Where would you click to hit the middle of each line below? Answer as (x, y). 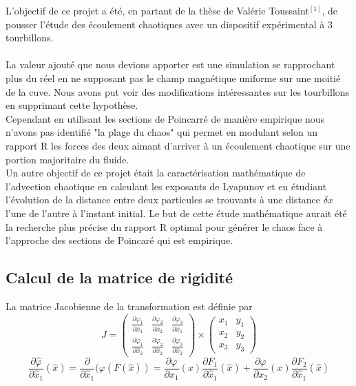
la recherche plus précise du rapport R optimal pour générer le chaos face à (164, 226)
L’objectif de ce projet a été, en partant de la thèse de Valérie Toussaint (157, 10)
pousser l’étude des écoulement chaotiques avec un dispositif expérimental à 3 (169, 24)
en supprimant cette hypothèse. (72, 105)
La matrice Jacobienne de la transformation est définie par (129, 306)
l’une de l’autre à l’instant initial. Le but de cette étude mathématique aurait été (176, 213)
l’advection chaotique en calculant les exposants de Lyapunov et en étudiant (166, 186)
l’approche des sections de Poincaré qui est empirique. (119, 240)
